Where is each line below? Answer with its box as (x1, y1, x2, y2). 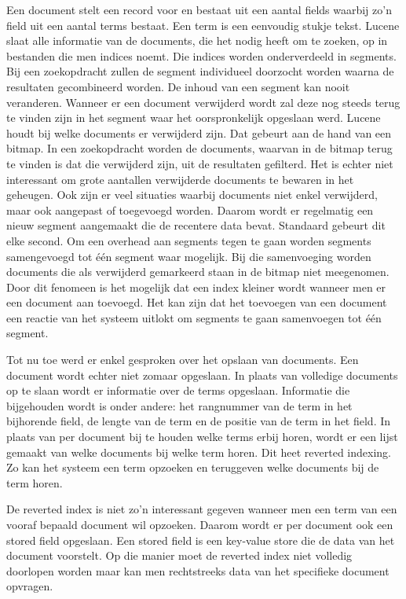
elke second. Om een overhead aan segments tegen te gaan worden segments (6, 232, 371, 248)
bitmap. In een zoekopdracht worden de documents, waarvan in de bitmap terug (6, 140, 393, 156)
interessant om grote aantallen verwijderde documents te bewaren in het (6, 171, 354, 187)
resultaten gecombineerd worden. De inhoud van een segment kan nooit (6, 78, 350, 94)
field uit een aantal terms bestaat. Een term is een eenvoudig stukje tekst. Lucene (6, 17, 400, 33)
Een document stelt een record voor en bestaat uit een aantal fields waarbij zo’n (6, 2, 392, 17)
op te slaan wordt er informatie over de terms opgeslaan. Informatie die (6, 382, 350, 399)
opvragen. (6, 578, 53, 594)
